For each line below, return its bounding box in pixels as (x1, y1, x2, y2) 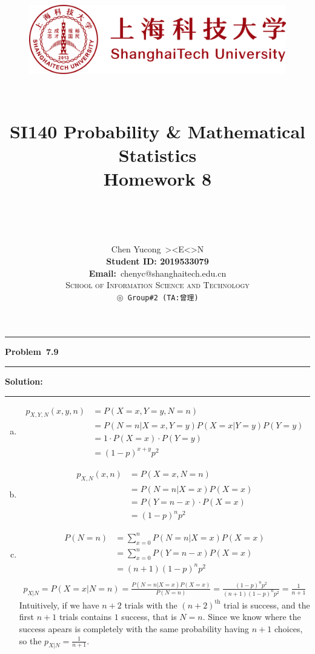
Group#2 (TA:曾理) (127, 293, 199, 302)
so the (19, 634, 42, 647)
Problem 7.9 (5, 345, 59, 358)
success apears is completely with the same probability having (19, 622, 250, 635)
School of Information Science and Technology (65, 278, 250, 291)
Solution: (5, 374, 43, 387)
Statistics (118, 143, 197, 167)
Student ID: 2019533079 (106, 254, 209, 267)
